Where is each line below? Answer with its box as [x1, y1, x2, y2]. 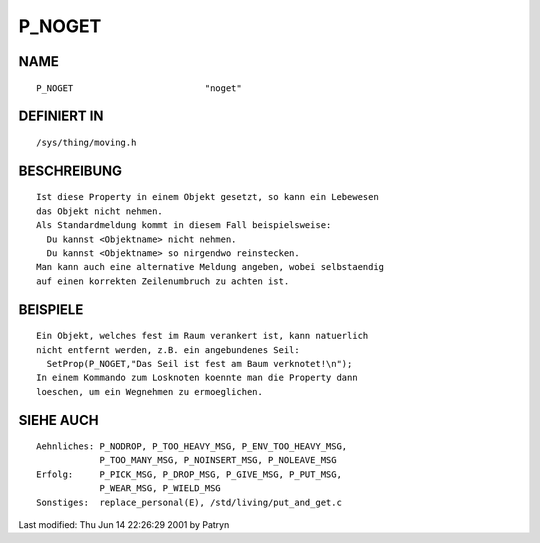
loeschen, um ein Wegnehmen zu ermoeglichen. [36, 386, 264, 397]
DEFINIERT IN [18, 108, 104, 125]
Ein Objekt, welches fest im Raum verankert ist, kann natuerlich [36, 330, 369, 342]
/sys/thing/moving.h [36, 136, 137, 148]
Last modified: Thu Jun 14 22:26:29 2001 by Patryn [18, 519, 230, 531]
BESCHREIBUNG [18, 162, 123, 179]
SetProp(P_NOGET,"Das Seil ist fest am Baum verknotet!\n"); [46, 358, 353, 369]
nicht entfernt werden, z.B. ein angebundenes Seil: [36, 344, 300, 355]
